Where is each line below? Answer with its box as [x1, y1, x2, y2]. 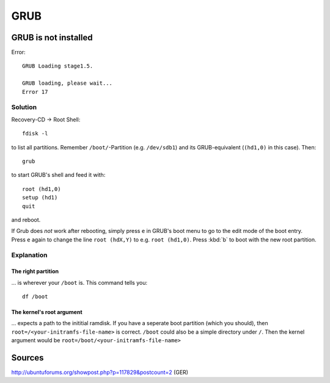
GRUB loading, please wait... [22, 80, 113, 87]
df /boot [22, 293, 48, 300]
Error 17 [22, 88, 48, 95]
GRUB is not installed [11, 32, 93, 43]
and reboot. [11, 216, 41, 223]
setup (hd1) [22, 194, 58, 201]
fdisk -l [22, 130, 48, 137]
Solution [11, 103, 37, 112]
